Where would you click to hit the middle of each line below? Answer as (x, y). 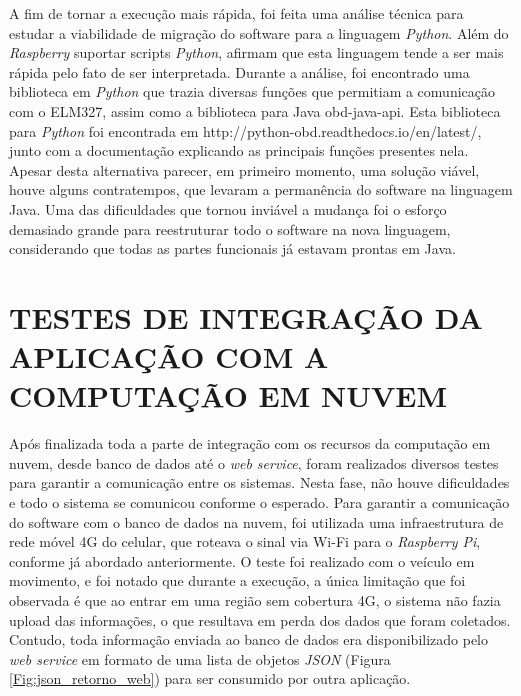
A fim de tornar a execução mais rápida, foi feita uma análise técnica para (236, 13)
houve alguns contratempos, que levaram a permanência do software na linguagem (261, 189)
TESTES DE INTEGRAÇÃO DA (246, 316)
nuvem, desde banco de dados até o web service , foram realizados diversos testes (254, 462)
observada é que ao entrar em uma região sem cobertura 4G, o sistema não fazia (255, 599)
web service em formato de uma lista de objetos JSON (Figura (200, 658)
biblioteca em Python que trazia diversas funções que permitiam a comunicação (252, 91)
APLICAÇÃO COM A (169, 356)
